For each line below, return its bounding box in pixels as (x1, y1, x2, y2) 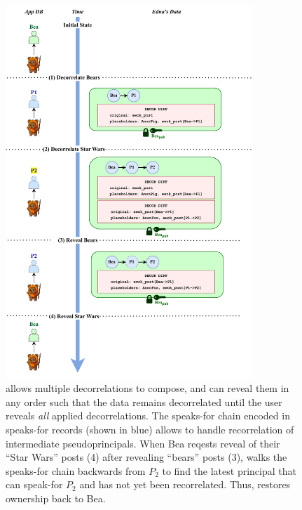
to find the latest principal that (162, 463, 296, 478)
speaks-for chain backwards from (6, 463, 146, 478)
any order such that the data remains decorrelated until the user (6, 394, 282, 409)
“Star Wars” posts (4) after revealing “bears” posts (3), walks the (6, 450, 287, 464)
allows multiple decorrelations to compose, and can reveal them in (6, 381, 289, 395)
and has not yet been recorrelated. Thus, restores (79, 477, 291, 492)
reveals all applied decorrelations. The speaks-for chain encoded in (6, 408, 290, 423)
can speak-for (6, 477, 63, 492)
